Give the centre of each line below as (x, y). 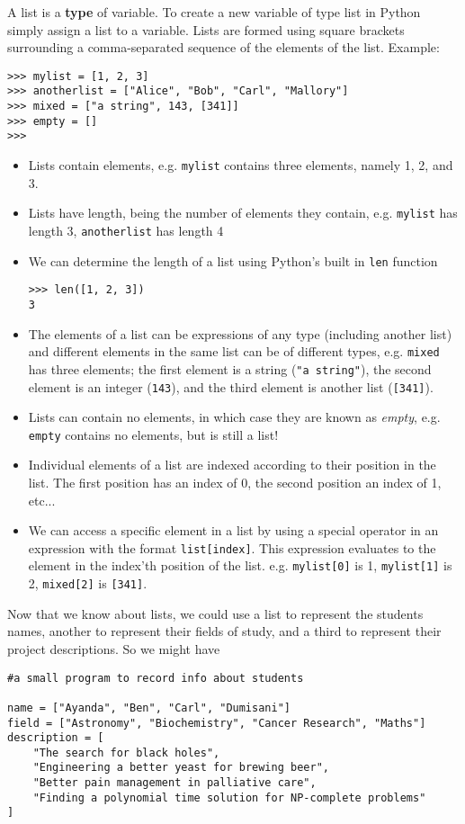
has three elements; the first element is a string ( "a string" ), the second (230, 368)
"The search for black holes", (126, 752)
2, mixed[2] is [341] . (88, 583)
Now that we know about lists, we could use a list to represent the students (215, 613)
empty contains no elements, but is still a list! (153, 434)
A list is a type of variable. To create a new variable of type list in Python (214, 12)
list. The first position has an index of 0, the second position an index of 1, (235, 482)
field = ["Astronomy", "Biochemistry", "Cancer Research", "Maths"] (217, 723)
